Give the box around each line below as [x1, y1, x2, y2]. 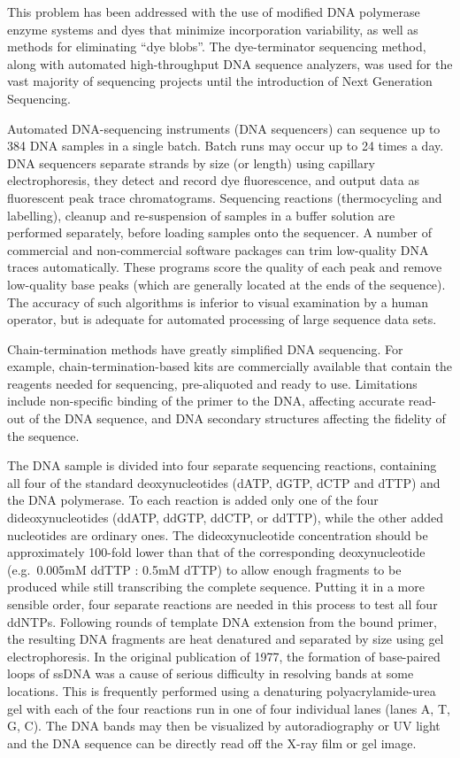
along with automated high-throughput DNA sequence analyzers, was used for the [7, 54, 453, 73]
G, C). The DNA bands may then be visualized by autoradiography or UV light [7, 716, 441, 735]
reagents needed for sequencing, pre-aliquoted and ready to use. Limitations [7, 374, 418, 392]
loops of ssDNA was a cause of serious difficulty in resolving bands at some [7, 664, 414, 683]
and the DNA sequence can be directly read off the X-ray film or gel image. [7, 733, 417, 752]
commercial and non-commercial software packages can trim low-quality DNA [7, 240, 429, 259]
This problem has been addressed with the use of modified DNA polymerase [7, 3, 420, 20]
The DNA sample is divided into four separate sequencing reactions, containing [7, 456, 437, 475]
